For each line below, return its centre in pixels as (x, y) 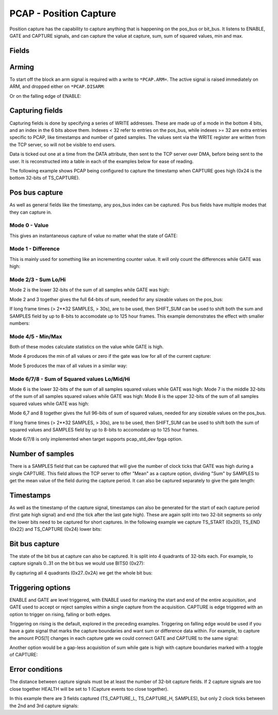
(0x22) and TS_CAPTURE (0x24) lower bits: (56, 529)
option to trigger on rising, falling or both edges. (60, 614)
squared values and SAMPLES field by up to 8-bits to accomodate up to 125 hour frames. (104, 429)
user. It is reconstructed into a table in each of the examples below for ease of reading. (102, 161)
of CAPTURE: (24, 655)
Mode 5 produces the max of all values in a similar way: (68, 365)
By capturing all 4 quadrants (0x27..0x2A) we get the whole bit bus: (81, 573)
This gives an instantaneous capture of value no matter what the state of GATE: (93, 236)
